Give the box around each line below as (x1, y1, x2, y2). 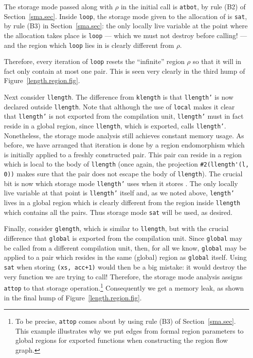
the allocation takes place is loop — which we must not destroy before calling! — (4, 30, 247, 40)
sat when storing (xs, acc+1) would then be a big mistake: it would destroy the (4, 262, 247, 272)
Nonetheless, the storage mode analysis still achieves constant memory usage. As (4, 130, 244, 140)
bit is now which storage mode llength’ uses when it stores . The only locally (4, 178, 238, 188)
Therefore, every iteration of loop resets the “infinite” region (4, 56, 185, 66)
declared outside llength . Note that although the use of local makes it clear (4, 101, 235, 111)
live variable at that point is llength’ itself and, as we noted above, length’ (4, 188, 235, 198)
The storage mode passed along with (4, 1, 113, 11)
